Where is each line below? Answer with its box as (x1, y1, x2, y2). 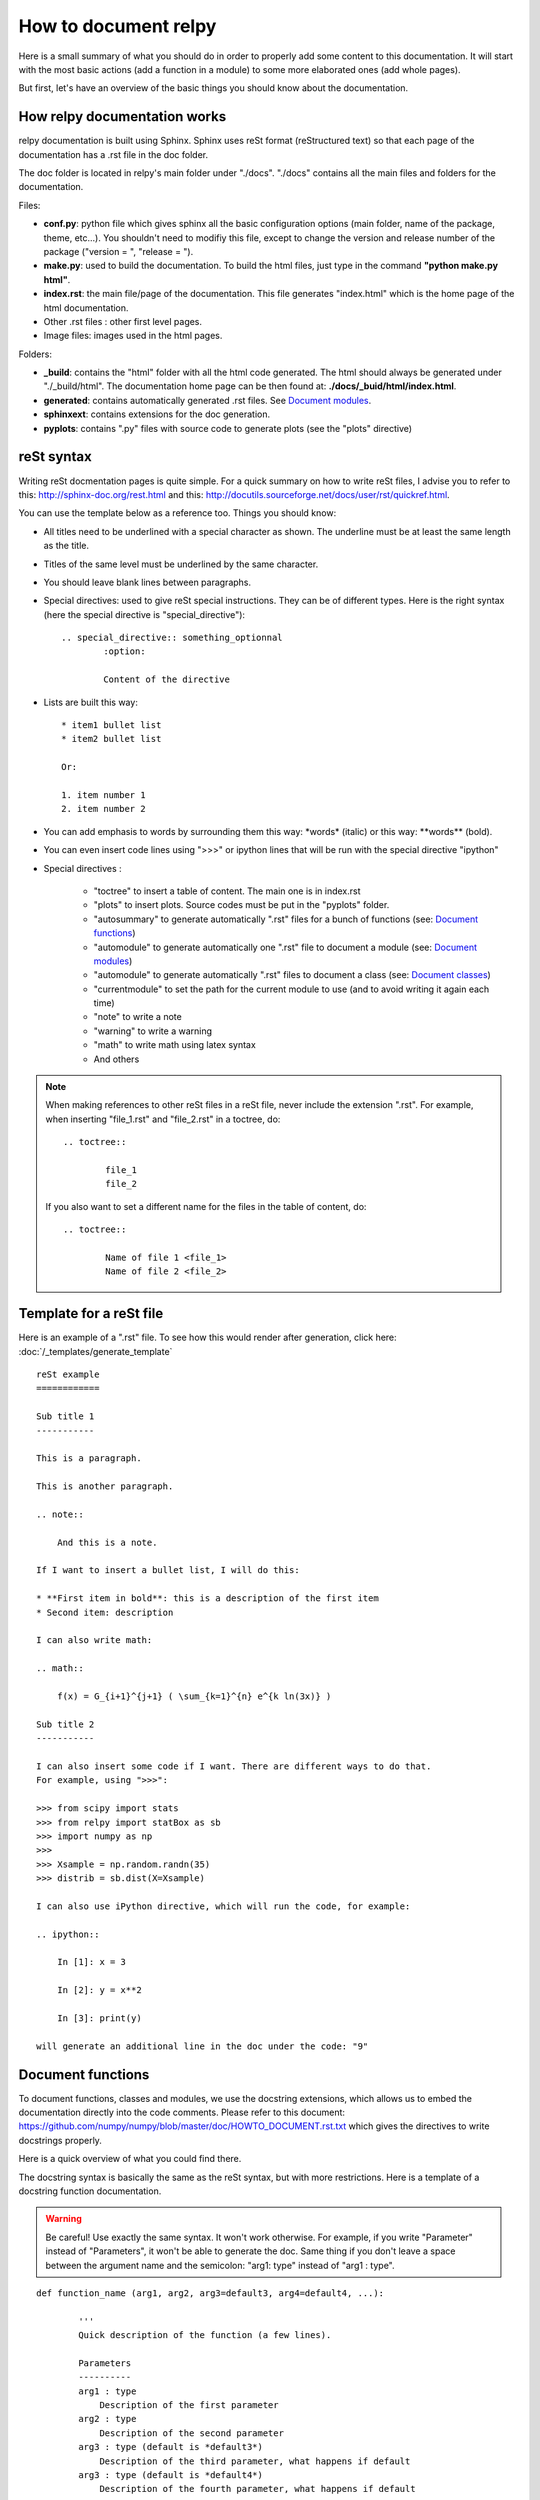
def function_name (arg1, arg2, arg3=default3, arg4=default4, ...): (36, 2287, 385, 2299)
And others (93, 1053, 140, 1065)
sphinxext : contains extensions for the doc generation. (43, 408, 271, 420)
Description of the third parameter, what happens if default (99, 2455, 411, 2467)
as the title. (43, 540, 90, 552)
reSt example (36, 1369, 100, 1380)
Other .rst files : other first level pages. (43, 315, 203, 327)
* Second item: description (36, 1606, 174, 1618)
